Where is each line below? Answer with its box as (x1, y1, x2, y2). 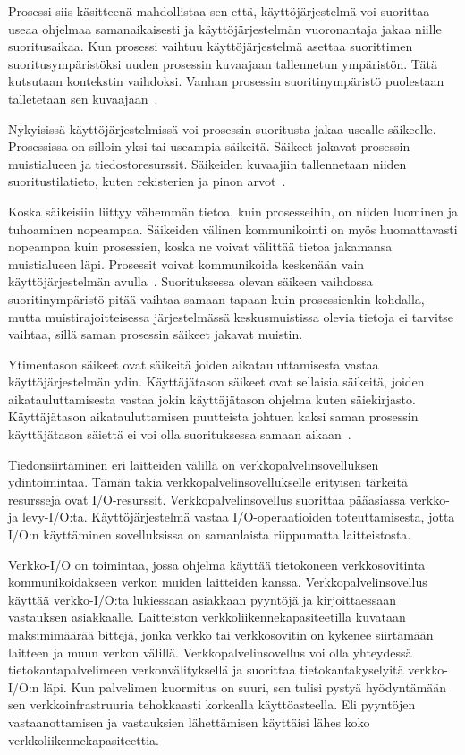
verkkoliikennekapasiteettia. (8, 730, 159, 749)
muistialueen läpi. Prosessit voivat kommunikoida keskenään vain (8, 254, 365, 273)
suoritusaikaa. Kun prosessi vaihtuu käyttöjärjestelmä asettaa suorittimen (8, 37, 413, 55)
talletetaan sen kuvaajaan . (8, 89, 158, 107)
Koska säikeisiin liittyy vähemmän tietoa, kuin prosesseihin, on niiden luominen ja (8, 201, 458, 220)
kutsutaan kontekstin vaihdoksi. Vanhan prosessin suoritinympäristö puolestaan (8, 72, 444, 90)
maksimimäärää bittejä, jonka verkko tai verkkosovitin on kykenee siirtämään (8, 625, 434, 643)
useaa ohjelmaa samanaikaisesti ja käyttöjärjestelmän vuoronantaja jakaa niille (8, 19, 442, 38)
